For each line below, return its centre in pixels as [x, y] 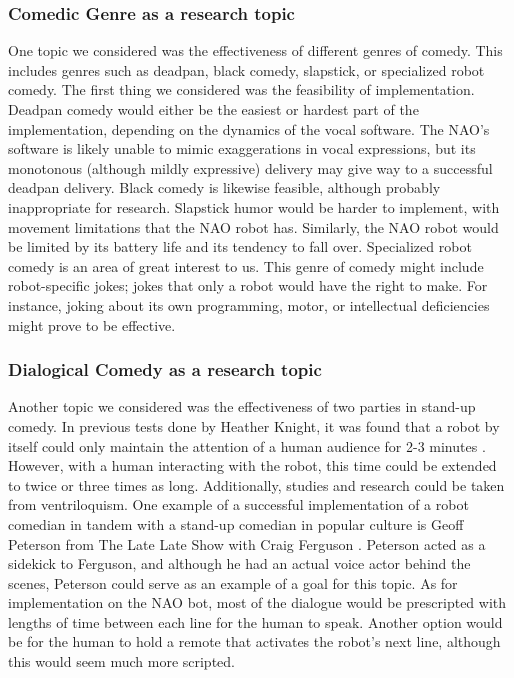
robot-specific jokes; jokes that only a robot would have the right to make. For [248, 285]
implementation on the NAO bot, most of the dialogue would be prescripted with [257, 602]
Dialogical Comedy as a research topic [165, 369]
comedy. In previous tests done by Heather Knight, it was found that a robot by [254, 425]
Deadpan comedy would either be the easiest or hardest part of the [213, 109]
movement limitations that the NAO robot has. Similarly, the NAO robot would [253, 226]
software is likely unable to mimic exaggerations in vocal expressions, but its [242, 148]
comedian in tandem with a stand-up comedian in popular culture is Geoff [236, 523]
